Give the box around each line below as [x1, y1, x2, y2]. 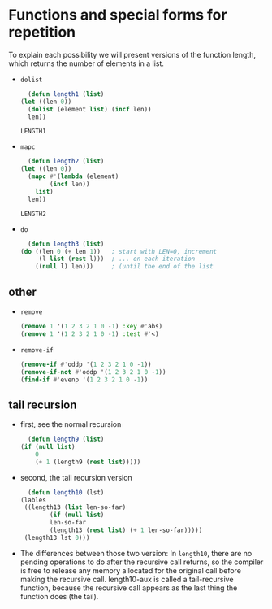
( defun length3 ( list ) [28, 240, 105, 248]
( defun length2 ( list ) [28, 157, 105, 166]
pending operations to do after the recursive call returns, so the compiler [19, 557, 264, 567]
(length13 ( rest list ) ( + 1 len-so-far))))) [50, 526, 203, 534]
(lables [19, 496, 46, 504]
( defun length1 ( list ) [28, 89, 105, 98]
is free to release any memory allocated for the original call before [19, 565, 242, 575]
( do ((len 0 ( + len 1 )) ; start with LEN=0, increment [19, 247, 218, 255]
